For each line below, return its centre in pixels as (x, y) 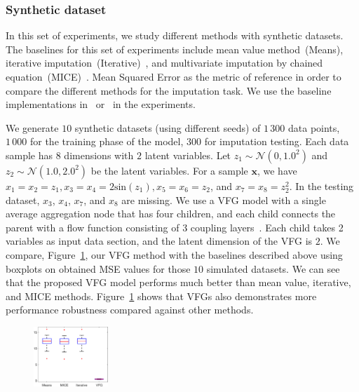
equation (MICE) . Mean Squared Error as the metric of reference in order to (174, 76)
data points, (314, 127)
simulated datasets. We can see (273, 268)
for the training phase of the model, (107, 141)
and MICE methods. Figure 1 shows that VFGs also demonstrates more (161, 296)
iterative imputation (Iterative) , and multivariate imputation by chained (164, 63)
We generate (32, 127)
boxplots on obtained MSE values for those (98, 268)
